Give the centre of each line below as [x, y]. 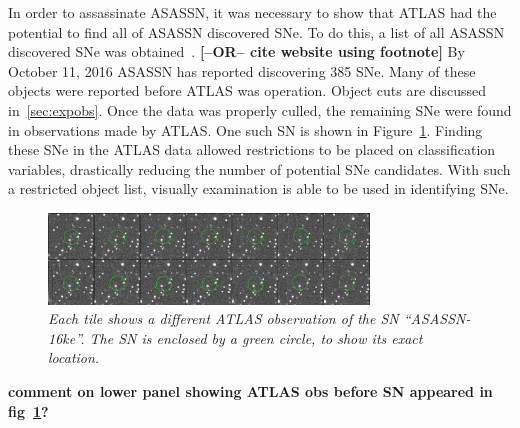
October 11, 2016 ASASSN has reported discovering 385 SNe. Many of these [242, 70]
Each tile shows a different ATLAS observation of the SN [223, 318]
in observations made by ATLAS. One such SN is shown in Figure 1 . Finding [245, 129]
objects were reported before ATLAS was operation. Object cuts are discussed [247, 90]
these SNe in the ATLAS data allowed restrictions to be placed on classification [252, 149]
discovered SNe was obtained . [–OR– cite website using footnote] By [236, 51]
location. [74, 357]
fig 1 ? [28, 410]
